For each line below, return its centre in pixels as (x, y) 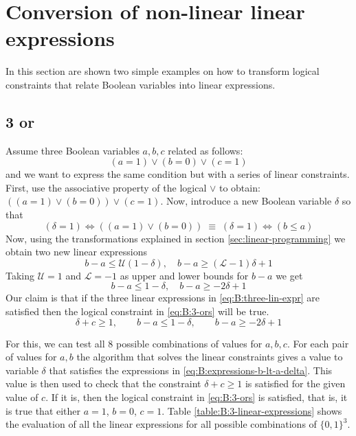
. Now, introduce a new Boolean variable (246, 201)
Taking (20, 275)
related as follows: (205, 150)
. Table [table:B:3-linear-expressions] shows (252, 410)
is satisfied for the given (295, 383)
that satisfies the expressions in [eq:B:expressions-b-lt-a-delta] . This (191, 370)
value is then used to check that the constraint (103, 383)
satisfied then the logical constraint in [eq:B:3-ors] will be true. (137, 311)
